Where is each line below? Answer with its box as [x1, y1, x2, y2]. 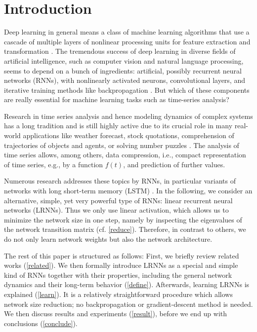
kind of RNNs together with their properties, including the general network [4, 269, 232, 280]
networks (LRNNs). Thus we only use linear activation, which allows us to [4, 205, 229, 215]
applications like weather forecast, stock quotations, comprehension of [23, 130, 234, 141]
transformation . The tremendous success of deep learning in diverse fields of [4, 46, 236, 56]
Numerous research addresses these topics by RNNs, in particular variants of [4, 176, 236, 186]
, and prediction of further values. [123, 159, 225, 169]
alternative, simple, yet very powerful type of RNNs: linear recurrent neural [4, 195, 233, 205]
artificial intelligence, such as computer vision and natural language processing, [4, 55, 244, 66]
